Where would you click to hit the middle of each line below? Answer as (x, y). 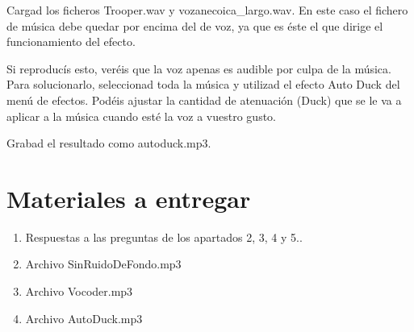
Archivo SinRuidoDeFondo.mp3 (103, 264)
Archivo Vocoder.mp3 (79, 291)
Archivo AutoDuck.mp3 (84, 318)
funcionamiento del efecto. (71, 41)
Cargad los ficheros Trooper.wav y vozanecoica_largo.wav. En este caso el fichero (207, 10)
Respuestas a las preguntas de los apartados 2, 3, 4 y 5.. (164, 237)
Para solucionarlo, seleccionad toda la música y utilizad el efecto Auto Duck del (203, 84)
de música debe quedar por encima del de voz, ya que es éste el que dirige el (195, 25)
